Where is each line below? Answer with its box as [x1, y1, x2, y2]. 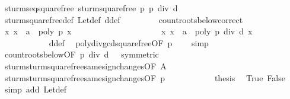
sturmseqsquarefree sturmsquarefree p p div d [4, 2, 178, 14]
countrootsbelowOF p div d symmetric [4, 48, 159, 60]
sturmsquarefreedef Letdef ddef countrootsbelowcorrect [4, 13, 243, 25]
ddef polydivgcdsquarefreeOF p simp [49, 36, 209, 49]
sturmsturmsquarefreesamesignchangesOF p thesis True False [4, 71, 285, 84]
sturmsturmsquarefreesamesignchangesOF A [4, 59, 167, 72]
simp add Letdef [4, 83, 67, 95]
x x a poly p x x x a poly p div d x [4, 25, 253, 37]
